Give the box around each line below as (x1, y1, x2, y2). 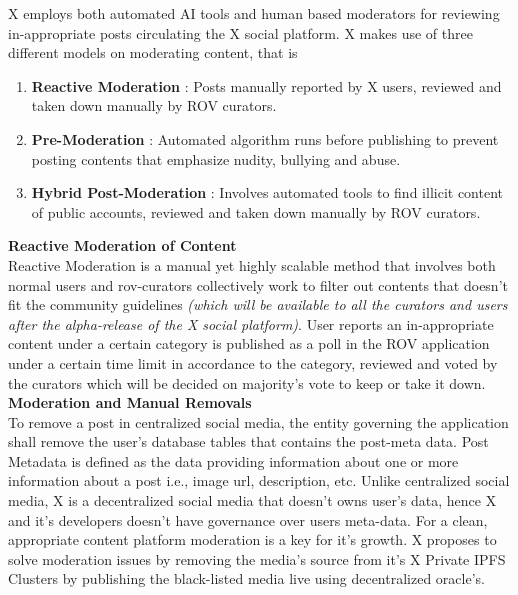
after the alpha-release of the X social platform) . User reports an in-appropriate (8, 313, 494, 334)
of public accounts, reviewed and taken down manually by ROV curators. (31, 201, 481, 222)
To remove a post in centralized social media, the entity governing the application (8, 411, 509, 432)
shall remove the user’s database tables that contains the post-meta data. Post (8, 431, 489, 452)
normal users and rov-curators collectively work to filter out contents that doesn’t (8, 274, 508, 295)
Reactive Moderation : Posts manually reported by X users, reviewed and (31, 75, 502, 96)
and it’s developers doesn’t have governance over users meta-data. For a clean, (8, 509, 488, 530)
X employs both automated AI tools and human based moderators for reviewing (8, 3, 500, 23)
